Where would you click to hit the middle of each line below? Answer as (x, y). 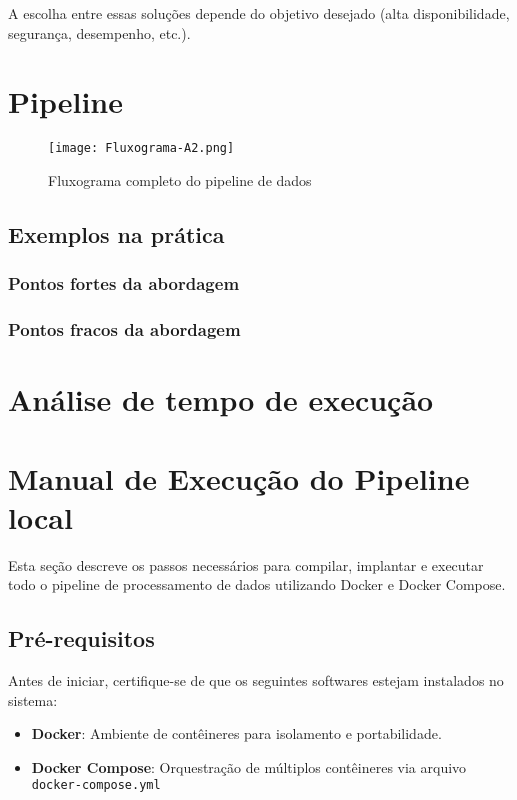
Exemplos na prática (116, 233)
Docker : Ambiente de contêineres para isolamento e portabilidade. (236, 733)
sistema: (33, 699)
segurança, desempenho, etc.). (99, 32)
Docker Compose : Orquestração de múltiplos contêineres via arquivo (249, 766)
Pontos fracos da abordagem (124, 329)
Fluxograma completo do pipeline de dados (180, 179)
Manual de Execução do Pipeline (239, 477)
